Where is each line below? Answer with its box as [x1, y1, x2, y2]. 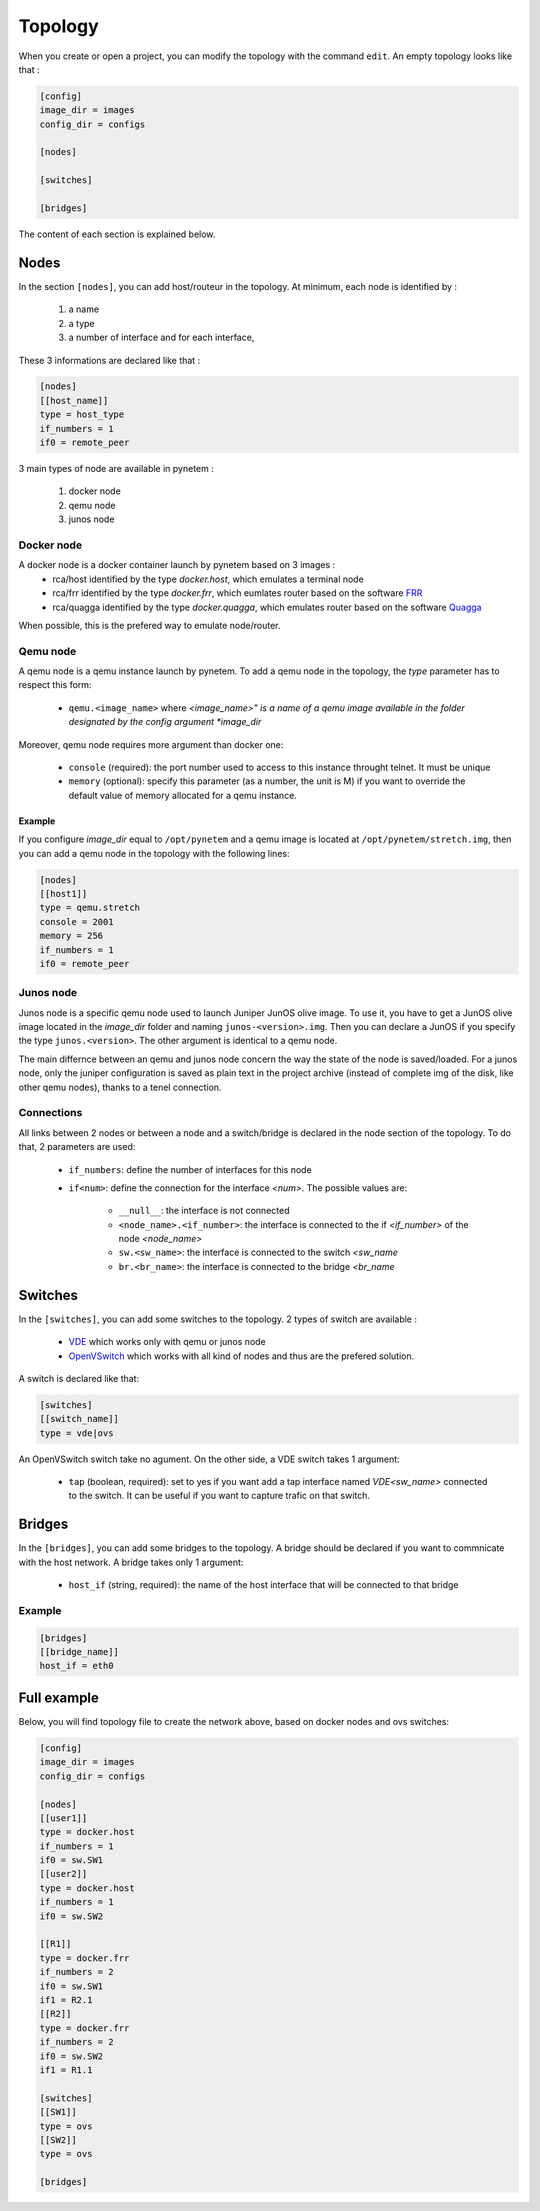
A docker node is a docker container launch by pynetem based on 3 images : [18, 559, 336, 571]
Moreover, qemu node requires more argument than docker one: [18, 738, 284, 750]
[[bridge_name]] [39, 1646, 120, 1658]
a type [68, 317, 95, 329]
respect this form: [18, 679, 92, 691]
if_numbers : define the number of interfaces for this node [68, 1163, 312, 1175]
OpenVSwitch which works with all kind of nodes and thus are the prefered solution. [68, 1350, 415, 1362]
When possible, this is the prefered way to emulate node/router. [18, 619, 281, 631]
